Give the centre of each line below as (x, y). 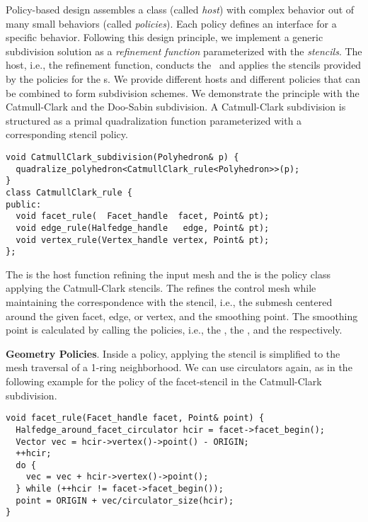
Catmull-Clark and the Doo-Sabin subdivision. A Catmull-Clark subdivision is (176, 107)
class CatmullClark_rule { (69, 192)
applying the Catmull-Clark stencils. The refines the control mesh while (161, 288)
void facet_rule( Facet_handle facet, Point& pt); (143, 216)
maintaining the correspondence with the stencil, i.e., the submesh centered (169, 302)
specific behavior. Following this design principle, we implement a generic (165, 37)
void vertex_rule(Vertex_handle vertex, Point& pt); (143, 240)
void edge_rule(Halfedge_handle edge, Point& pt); (143, 228)
